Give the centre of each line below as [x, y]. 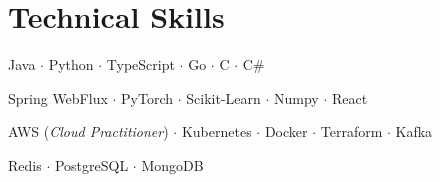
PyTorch [147, 97]
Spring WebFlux [58, 97]
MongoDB [172, 164]
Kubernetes [216, 131]
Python [71, 64]
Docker [286, 131]
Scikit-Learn [223, 97]
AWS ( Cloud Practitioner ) [88, 131]
